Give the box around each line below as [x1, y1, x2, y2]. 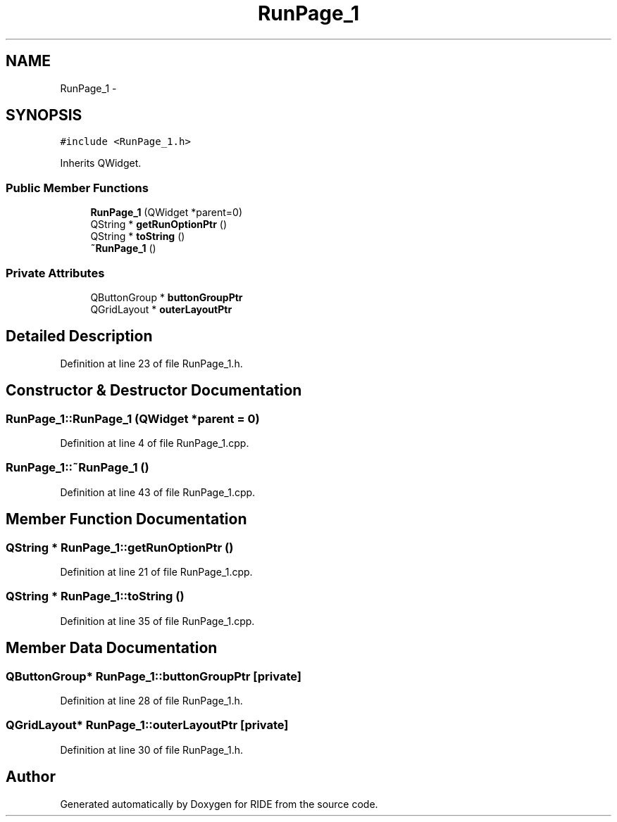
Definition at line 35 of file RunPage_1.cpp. [60, 614, 255, 627]
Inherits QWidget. [60, 157, 142, 170]
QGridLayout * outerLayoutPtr [90, 303, 232, 315]
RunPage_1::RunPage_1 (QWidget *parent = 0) [6, 411, 260, 426]
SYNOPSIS [6, 106, 82, 125]
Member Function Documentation [6, 510, 247, 529]
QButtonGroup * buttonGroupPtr [90, 291, 243, 303]
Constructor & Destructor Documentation [6, 381, 302, 400]
